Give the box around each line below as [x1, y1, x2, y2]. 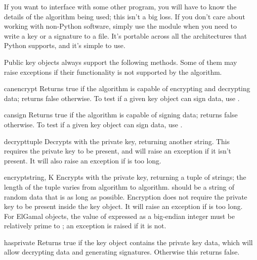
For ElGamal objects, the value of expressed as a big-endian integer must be [4, 210, 235, 221]
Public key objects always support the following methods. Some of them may [4, 56, 237, 67]
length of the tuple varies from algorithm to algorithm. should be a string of [4, 181, 234, 192]
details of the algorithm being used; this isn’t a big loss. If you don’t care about [4, 11, 245, 21]
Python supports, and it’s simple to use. [4, 40, 126, 51]
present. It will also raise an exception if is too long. [4, 155, 162, 165]
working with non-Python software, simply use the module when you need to [4, 21, 237, 31]
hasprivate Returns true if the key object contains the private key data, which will [4, 237, 253, 247]
